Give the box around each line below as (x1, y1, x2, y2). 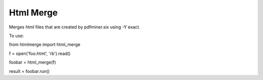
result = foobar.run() (9, 68, 50, 74)
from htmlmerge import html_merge (9, 41, 80, 48)
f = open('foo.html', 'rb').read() (9, 51, 71, 56)
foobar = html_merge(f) (9, 59, 56, 65)
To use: (9, 33, 24, 39)
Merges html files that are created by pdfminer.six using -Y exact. (9, 24, 141, 30)
